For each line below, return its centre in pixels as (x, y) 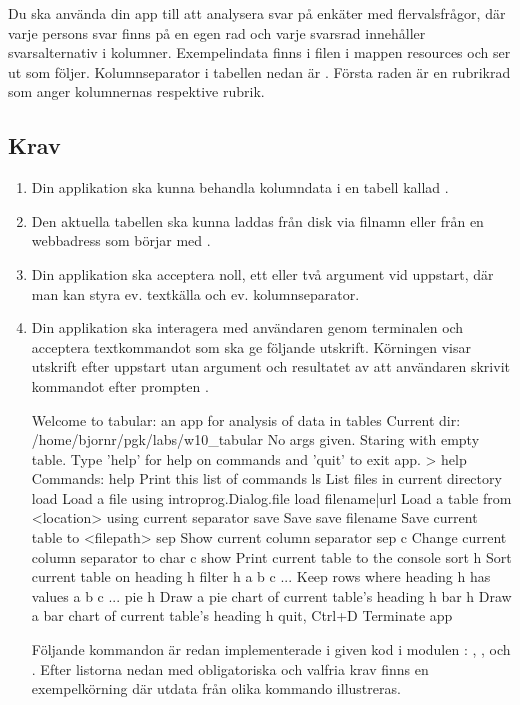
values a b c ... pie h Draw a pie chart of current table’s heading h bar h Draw (271, 595)
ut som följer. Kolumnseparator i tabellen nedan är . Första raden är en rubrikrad (259, 71)
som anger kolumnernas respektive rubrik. (136, 91)
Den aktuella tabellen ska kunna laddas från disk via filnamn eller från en (257, 220)
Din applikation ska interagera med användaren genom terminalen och (247, 327)
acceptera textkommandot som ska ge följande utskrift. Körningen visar (251, 346)
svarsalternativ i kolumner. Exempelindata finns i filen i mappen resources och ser (259, 52)
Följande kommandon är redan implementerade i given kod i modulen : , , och (271, 649)
